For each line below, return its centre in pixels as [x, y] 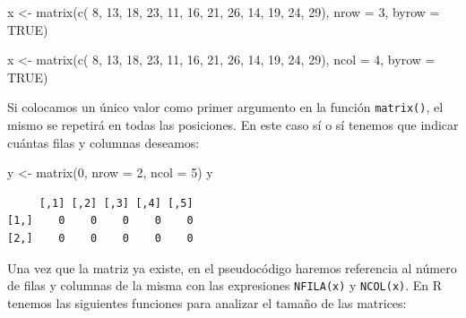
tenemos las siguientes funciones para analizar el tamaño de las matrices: [207, 302]
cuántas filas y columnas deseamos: [104, 142]
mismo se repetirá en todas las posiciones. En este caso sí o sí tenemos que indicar [233, 125]
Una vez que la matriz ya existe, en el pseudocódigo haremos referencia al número [232, 267]
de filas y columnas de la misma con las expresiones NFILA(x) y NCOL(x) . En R [225, 285]
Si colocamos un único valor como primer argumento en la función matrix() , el [225, 107]
